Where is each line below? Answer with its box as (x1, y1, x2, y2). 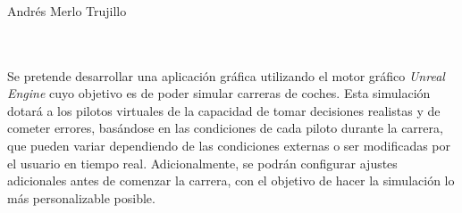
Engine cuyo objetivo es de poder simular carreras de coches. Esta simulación (7, 84, 431, 102)
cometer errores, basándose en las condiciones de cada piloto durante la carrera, (7, 119, 443, 137)
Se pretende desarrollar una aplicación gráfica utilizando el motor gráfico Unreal (7, 66, 445, 85)
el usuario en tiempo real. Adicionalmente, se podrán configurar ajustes (7, 153, 398, 172)
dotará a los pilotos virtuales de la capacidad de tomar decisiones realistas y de (7, 101, 441, 119)
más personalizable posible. (7, 188, 155, 207)
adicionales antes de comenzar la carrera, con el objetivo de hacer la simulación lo (7, 171, 455, 190)
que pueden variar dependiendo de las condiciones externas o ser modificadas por (7, 135, 451, 154)
